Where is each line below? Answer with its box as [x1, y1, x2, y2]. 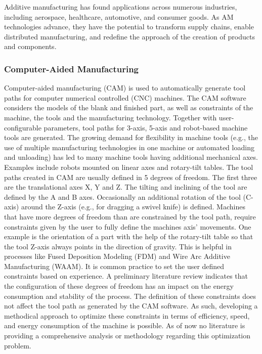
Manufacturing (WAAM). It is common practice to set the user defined [4, 260, 225, 271]
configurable [4, 122, 41, 132]
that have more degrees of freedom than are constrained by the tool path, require [4, 211, 256, 222]
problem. [4, 340, 31, 350]
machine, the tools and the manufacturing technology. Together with [4, 112, 217, 122]
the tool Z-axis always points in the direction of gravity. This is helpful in [4, 241, 232, 251]
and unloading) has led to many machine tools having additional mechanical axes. [4, 152, 258, 162]
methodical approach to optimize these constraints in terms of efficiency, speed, [4, 310, 250, 321]
